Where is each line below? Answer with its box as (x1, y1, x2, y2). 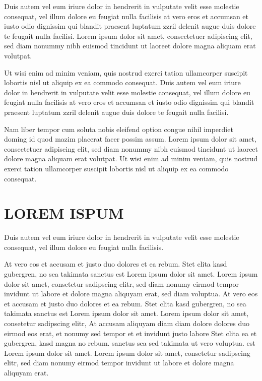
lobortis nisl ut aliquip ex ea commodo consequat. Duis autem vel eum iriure (4, 77, 241, 88)
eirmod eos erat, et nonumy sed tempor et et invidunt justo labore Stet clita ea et (4, 328, 257, 338)
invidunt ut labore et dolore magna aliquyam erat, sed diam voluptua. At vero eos (4, 288, 258, 299)
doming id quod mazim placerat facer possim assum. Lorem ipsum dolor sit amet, (4, 134, 256, 144)
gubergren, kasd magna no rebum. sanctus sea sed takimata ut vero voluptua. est (4, 338, 255, 348)
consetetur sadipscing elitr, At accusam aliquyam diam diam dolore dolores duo (4, 317, 250, 328)
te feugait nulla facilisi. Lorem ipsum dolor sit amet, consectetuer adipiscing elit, (4, 30, 252, 41)
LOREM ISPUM (4, 203, 124, 223)
